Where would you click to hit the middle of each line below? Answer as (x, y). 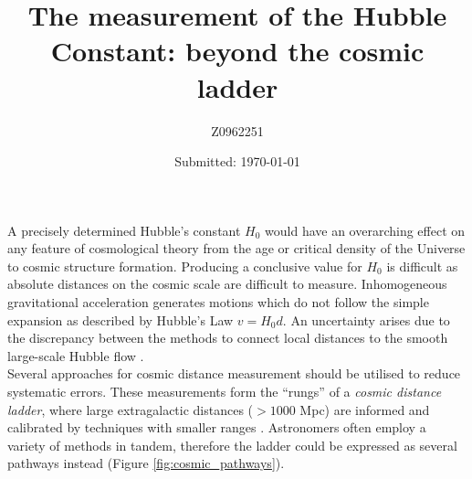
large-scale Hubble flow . (76, 355)
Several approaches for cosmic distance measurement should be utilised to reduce (234, 373)
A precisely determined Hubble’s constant (124, 230)
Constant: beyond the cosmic (237, 51)
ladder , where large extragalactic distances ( (131, 409)
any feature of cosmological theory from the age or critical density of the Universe (236, 248)
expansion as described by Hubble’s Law (121, 319)
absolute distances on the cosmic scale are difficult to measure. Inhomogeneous (227, 284)
